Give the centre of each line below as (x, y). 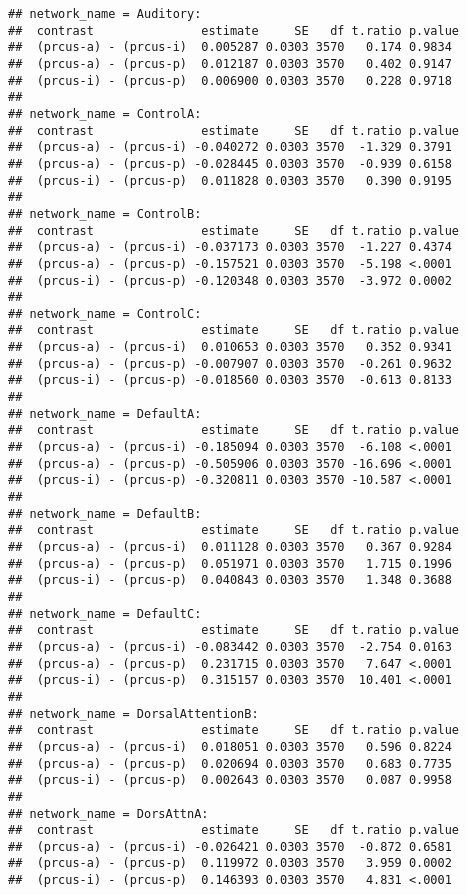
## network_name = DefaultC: (105, 613)
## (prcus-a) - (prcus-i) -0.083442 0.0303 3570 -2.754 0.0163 (230, 646)
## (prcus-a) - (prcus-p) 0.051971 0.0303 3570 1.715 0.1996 (230, 563)
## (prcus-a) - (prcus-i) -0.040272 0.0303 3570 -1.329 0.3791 (230, 147)
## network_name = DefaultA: (105, 413)
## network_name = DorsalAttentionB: (133, 713)
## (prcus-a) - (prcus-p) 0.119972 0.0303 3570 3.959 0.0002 (230, 863)
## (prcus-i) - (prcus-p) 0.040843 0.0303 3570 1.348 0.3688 (230, 580)
